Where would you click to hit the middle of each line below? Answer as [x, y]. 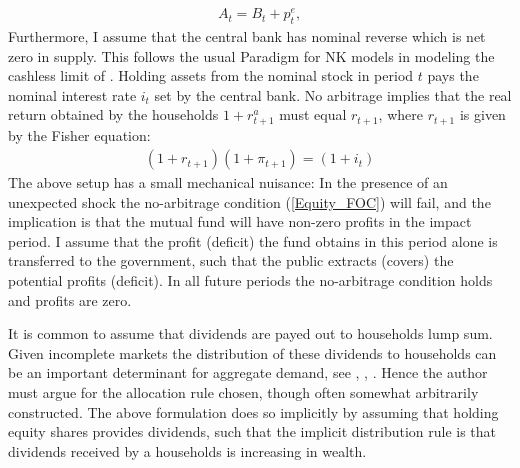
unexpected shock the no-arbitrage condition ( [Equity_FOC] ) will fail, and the [249, 201]
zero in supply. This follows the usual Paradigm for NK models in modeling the [251, 55]
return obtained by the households [113, 114]
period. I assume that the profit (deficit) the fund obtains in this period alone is [253, 240]
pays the [453, 75]
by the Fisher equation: [79, 135]
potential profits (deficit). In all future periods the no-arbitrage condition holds [250, 280]
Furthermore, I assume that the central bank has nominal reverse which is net [247, 35]
